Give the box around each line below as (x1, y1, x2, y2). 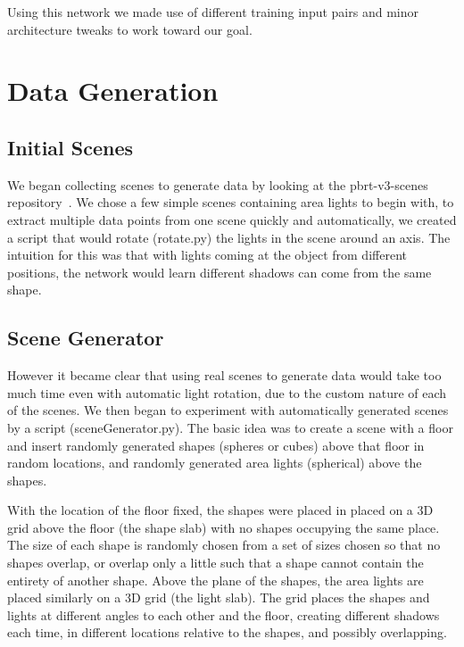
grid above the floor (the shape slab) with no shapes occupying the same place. (7, 518, 440, 536)
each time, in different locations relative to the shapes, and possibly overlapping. (7, 623, 447, 642)
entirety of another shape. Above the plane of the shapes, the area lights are (7, 570, 424, 589)
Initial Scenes (7, 133, 134, 161)
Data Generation (7, 72, 219, 109)
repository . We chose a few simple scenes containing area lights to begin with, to (7, 193, 454, 212)
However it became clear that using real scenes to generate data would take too (7, 366, 442, 385)
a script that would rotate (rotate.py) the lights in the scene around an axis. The (7, 228, 451, 246)
